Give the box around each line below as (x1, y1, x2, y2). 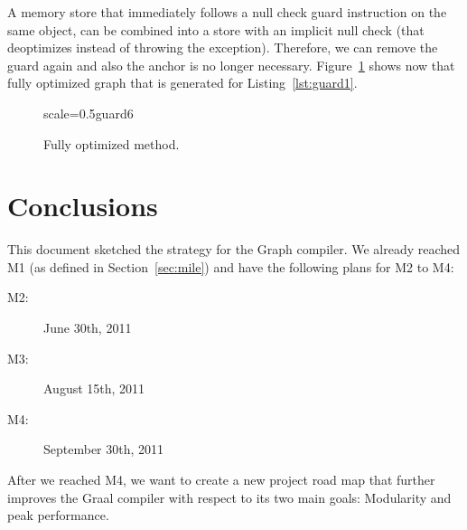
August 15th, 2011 (43, 379, 145, 398)
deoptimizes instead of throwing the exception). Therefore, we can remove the (7, 38, 438, 57)
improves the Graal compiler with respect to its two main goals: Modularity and (7, 487, 452, 506)
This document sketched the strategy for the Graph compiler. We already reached (7, 240, 461, 259)
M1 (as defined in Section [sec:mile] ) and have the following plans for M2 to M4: (7, 257, 454, 276)
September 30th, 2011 (43, 440, 164, 459)
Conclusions (7, 187, 158, 224)
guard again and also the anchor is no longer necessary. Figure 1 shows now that (7, 55, 455, 74)
